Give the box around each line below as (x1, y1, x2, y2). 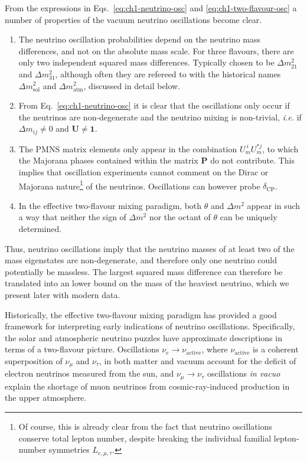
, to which (262, 142, 299, 155)
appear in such (247, 199, 301, 211)
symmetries (48, 443, 90, 456)
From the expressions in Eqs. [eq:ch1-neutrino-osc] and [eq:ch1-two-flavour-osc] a (5, 2, 297, 14)
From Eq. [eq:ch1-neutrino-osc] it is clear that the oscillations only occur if (18, 99, 290, 112)
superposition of (5, 354, 63, 367)
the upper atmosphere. (5, 391, 87, 404)
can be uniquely (220, 211, 277, 223)
